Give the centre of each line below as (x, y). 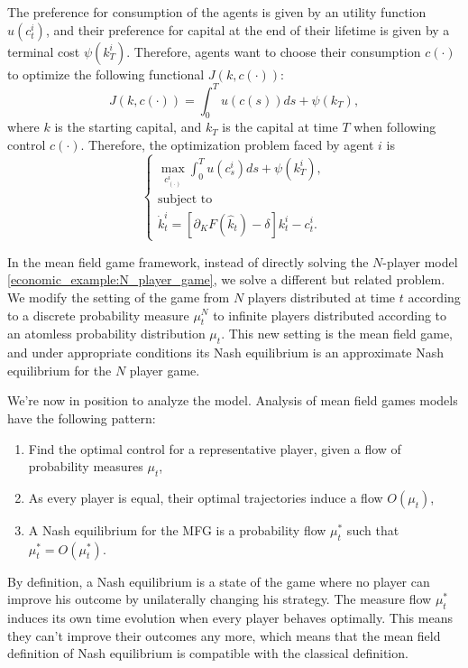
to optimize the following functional (106, 74)
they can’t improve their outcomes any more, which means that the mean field (224, 635)
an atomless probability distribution (106, 334)
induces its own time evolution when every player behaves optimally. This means (230, 618)
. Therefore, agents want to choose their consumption (274, 51)
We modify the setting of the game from (119, 297)
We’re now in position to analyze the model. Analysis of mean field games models (233, 400)
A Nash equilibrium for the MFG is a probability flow (177, 529)
